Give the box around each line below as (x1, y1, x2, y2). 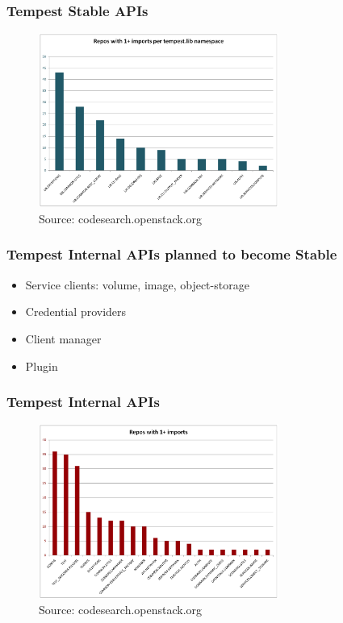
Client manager (25, 330, 102, 347)
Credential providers (25, 303, 127, 320)
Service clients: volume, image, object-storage (25, 276, 249, 293)
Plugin (25, 357, 58, 374)
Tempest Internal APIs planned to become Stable (6, 244, 337, 264)
